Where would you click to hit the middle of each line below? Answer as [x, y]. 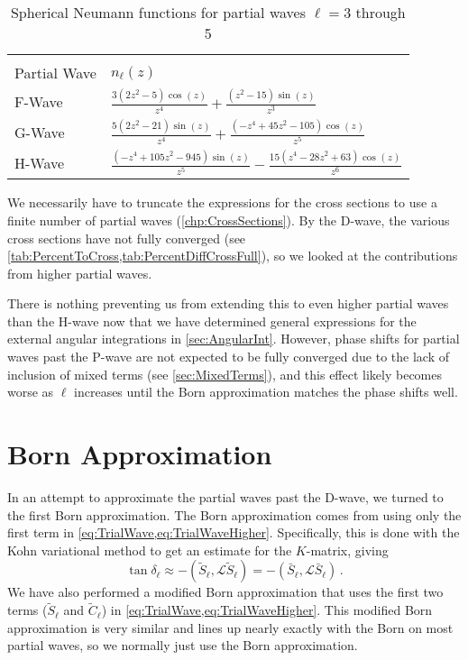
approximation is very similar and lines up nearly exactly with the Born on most [230, 627]
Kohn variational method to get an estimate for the [150, 550]
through [381, 12]
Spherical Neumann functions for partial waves [158, 12]
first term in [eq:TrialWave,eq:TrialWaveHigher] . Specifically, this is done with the [234, 532]
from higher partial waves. [80, 273]
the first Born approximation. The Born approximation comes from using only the [234, 514]
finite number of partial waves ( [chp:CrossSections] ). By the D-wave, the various [229, 220]
